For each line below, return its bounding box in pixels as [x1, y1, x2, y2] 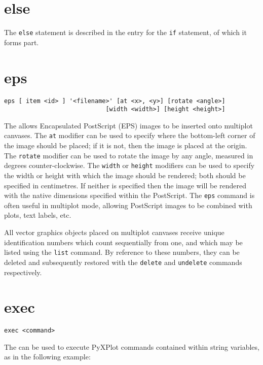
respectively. [4, 267, 42, 277]
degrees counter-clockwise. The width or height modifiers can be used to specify [4, 160, 255, 171]
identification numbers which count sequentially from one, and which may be [4, 237, 243, 247]
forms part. [4, 37, 39, 47]
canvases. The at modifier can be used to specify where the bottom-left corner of [4, 130, 255, 141]
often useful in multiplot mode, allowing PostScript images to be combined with [4, 200, 252, 210]
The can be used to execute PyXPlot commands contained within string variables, [4, 341, 259, 352]
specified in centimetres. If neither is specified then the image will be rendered [4, 180, 246, 190]
